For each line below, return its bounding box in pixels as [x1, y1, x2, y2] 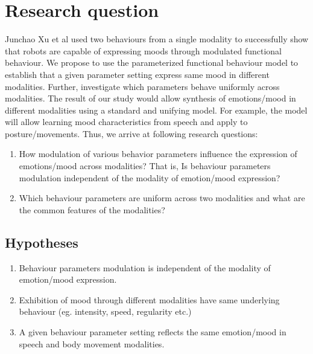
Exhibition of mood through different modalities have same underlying [19, 293, 280, 306]
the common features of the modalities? [19, 203, 165, 216]
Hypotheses [5, 233, 78, 251]
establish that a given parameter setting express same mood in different [5, 68, 270, 80]
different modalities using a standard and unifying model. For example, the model [5, 103, 308, 116]
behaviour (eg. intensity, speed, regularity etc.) [19, 305, 192, 318]
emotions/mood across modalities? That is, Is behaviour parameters [19, 159, 271, 172]
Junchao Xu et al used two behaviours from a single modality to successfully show [5, 33, 309, 45]
